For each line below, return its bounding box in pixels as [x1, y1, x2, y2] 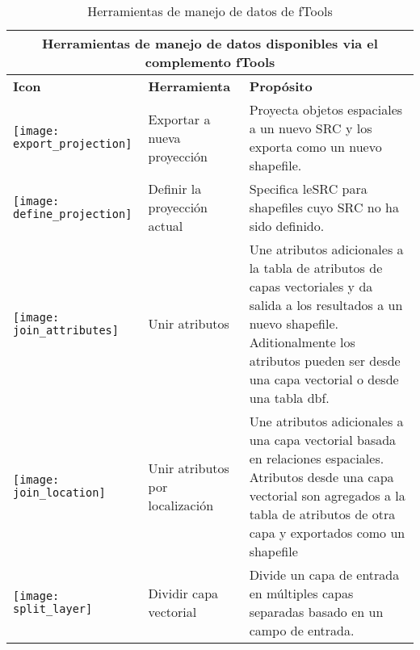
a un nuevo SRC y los [249, 119, 372, 137]
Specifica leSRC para [249, 179, 367, 198]
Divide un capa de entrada [249, 565, 400, 584]
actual [148, 216, 183, 235]
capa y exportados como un [249, 523, 405, 542]
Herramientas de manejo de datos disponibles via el [42, 34, 378, 52]
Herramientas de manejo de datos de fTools [87, 2, 333, 20]
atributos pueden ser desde [249, 351, 401, 370]
